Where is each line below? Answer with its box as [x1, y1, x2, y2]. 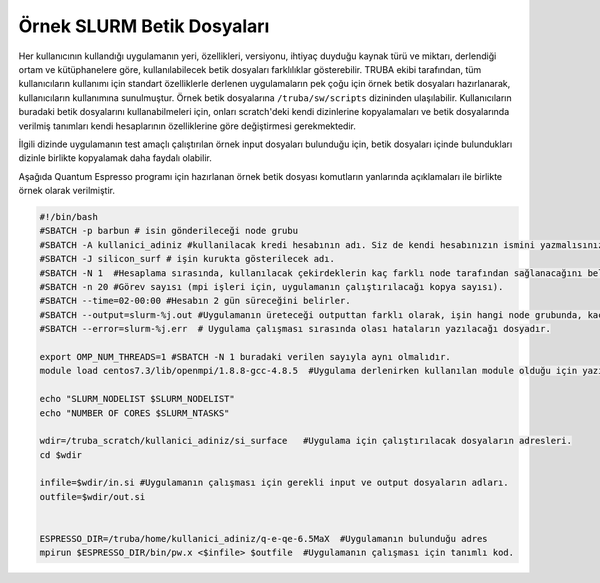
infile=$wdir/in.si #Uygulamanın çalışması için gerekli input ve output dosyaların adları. [39, 477, 509, 489]
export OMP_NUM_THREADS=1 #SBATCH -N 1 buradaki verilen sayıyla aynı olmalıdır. [39, 351, 452, 362]
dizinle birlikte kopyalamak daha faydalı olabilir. [18, 152, 212, 164]
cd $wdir [39, 449, 83, 460]
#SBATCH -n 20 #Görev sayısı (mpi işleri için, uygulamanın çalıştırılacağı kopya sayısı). [39, 281, 504, 292]
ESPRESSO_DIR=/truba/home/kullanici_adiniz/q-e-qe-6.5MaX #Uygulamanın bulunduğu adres [39, 533, 489, 545]
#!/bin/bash [39, 211, 99, 223]
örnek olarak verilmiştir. [18, 185, 115, 197]
